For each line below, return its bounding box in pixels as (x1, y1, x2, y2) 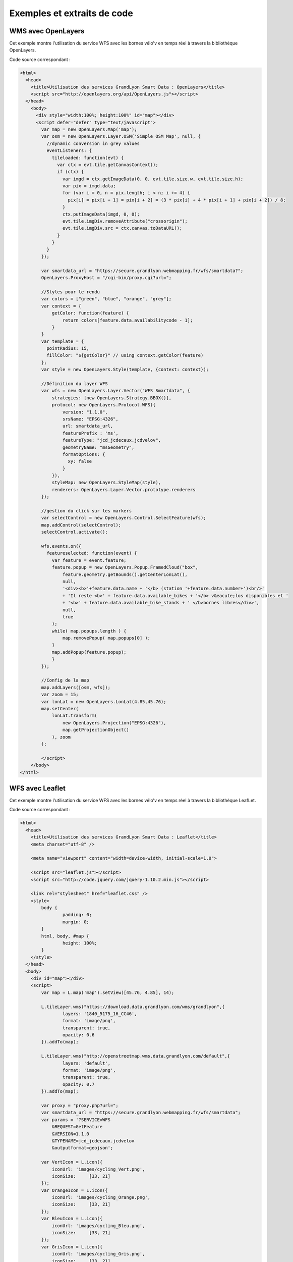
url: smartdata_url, (62, 423, 113, 429)
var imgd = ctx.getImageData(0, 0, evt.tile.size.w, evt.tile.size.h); (62, 176, 244, 182)
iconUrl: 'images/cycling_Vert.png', (51, 1166, 145, 1172)
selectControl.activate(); (41, 529, 108, 535)
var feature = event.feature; (51, 557, 127, 563)
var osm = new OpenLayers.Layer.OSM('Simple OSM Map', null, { (41, 134, 201, 139)
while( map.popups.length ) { (51, 628, 127, 634)
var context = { (41, 303, 82, 309)
